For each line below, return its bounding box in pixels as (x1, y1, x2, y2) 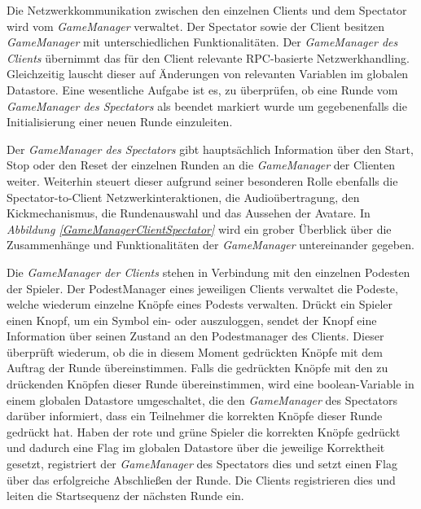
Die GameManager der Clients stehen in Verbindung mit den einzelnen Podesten (7, 263, 410, 280)
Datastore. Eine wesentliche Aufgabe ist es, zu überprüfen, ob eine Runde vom (7, 81, 398, 98)
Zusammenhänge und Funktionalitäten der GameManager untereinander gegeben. (7, 236, 414, 253)
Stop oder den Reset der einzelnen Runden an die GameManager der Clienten (7, 156, 395, 173)
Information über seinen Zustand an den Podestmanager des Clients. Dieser (7, 327, 384, 344)
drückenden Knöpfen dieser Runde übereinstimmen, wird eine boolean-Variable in (7, 375, 414, 393)
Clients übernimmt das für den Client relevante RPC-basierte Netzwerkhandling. (7, 49, 410, 66)
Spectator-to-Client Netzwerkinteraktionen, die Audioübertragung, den (7, 188, 360, 205)
